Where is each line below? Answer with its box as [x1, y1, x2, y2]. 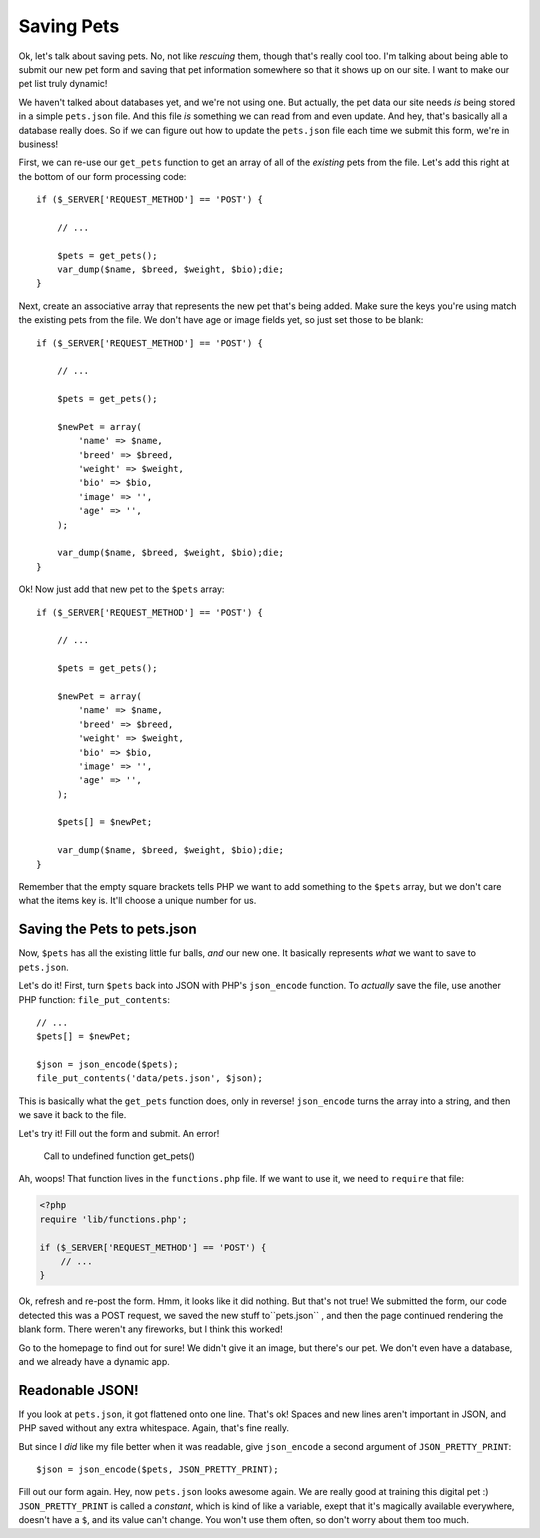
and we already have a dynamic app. [18, 1355, 170, 1367]
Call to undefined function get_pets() [43, 1150, 195, 1162]
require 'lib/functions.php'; [39, 1213, 188, 1225]
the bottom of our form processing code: [18, 170, 187, 182]
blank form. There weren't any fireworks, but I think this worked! [18, 1323, 284, 1335]
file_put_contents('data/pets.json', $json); [36, 1073, 264, 1084]
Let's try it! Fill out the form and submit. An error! [18, 1127, 220, 1139]
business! [18, 138, 59, 150]
